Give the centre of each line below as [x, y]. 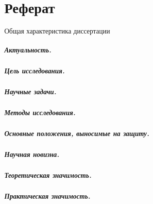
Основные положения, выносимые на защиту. [77, 133]
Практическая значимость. [48, 196]
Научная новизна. [32, 154]
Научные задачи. [31, 92]
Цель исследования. [35, 71]
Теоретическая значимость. [48, 175]
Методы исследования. [40, 112]
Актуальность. [28, 50]
